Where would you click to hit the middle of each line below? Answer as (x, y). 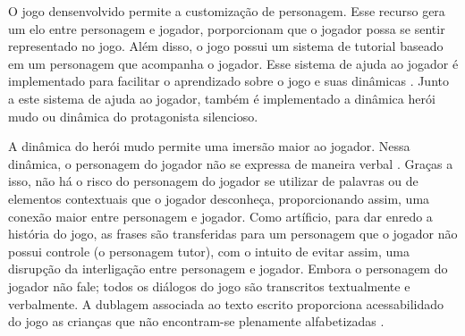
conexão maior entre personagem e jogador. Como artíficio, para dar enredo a (220, 216)
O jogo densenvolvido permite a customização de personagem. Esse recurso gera (227, 11)
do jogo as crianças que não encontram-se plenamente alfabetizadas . (196, 321)
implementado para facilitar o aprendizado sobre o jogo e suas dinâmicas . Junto (228, 81)
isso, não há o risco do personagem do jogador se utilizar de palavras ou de (213, 181)
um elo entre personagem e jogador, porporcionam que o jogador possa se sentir (227, 28)
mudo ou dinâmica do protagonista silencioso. (133, 116)
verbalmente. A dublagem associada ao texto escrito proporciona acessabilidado (226, 303)
